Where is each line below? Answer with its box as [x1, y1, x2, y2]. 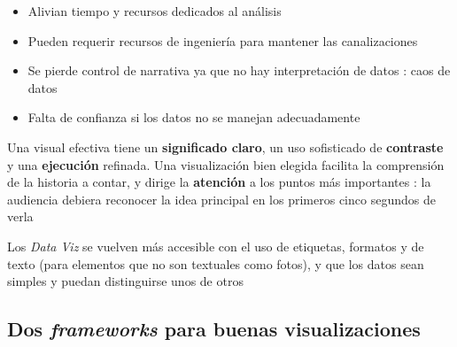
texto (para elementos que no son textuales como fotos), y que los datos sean [7, 254, 424, 273]
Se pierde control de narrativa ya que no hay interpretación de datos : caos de [27, 61, 451, 80]
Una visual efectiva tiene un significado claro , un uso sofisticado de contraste [7, 137, 444, 156]
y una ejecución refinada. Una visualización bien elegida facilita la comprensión [7, 155, 445, 173]
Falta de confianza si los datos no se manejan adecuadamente [27, 108, 360, 127]
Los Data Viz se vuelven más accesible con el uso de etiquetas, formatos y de [7, 236, 424, 255]
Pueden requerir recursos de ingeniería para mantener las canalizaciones [27, 31, 418, 50]
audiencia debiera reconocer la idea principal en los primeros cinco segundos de [7, 189, 436, 208]
